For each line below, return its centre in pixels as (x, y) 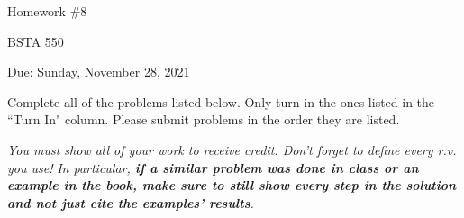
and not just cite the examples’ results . (131, 202)
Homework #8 (47, 11)
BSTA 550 (36, 41)
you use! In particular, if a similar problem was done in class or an (213, 167)
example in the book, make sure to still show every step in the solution (232, 185)
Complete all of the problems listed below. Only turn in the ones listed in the (221, 101)
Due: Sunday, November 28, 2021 (99, 72)
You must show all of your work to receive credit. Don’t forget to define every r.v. (232, 149)
